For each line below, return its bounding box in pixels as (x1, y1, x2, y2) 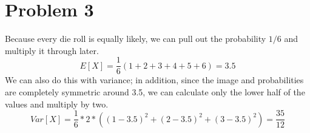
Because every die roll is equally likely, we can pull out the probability (5, 32, 266, 45)
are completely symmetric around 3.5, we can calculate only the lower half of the (5, 85, 305, 98)
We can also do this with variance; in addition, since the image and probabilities (5, 73, 304, 86)
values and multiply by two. (5, 97, 109, 110)
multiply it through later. (5, 44, 99, 56)
